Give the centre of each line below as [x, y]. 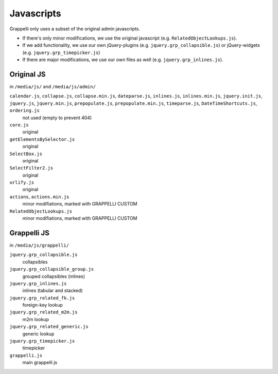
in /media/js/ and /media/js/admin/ [53, 87]
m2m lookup [36, 319]
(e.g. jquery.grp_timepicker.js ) [61, 52]
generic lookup [38, 333]
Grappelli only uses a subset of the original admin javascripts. [75, 29]
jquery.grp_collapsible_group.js [52, 269]
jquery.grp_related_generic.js [49, 327]
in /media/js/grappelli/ [39, 245]
